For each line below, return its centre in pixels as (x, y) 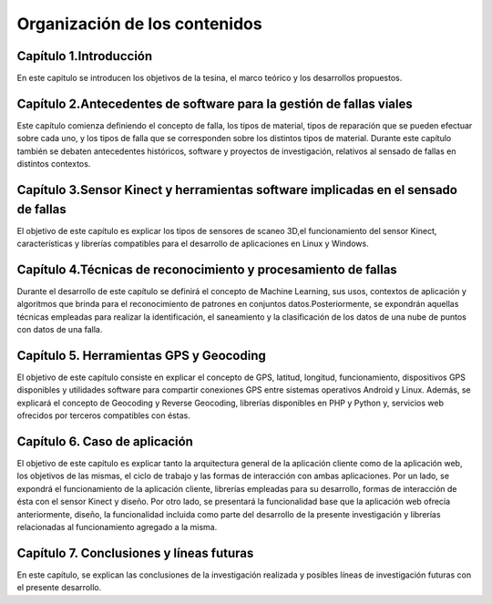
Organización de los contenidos (140, 24)
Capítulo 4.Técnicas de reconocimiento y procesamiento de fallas (207, 269)
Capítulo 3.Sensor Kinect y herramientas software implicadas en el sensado (237, 190)
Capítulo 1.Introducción (85, 56)
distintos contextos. (54, 164)
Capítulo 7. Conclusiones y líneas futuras (135, 553)
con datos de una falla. (60, 330)
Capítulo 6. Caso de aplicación (105, 441)
